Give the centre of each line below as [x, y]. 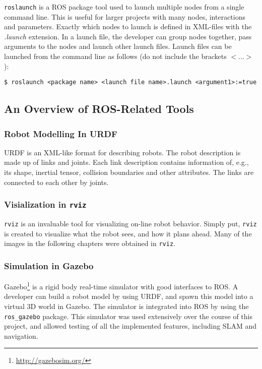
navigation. [21, 335]
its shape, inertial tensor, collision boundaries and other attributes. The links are [129, 172]
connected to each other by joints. [56, 182]
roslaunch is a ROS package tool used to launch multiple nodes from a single [124, 7]
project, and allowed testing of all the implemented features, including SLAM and [130, 326]
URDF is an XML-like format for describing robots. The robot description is [122, 152]
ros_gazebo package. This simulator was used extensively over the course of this [128, 316]
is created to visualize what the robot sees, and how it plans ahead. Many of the [128, 233]
